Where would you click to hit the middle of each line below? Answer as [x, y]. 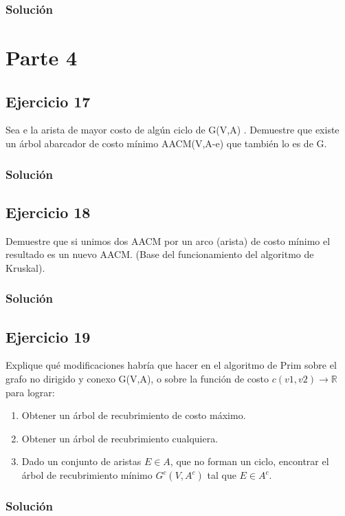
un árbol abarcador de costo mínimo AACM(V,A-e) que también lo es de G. [166, 143]
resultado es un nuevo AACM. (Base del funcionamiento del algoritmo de [160, 254]
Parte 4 [42, 57]
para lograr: [30, 392]
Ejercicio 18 [48, 212]
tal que [222, 475]
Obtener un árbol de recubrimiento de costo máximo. [134, 415]
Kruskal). [25, 267]
